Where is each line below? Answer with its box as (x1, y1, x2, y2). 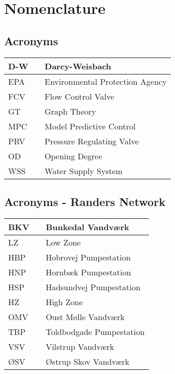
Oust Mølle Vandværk (46, 310, 125, 323)
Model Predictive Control (45, 120, 136, 132)
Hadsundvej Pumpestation (46, 280, 141, 293)
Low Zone (46, 236, 81, 248)
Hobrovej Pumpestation (46, 251, 131, 263)
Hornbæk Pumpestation (46, 266, 132, 278)
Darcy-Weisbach (45, 60, 112, 72)
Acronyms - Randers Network (4, 193, 166, 209)
